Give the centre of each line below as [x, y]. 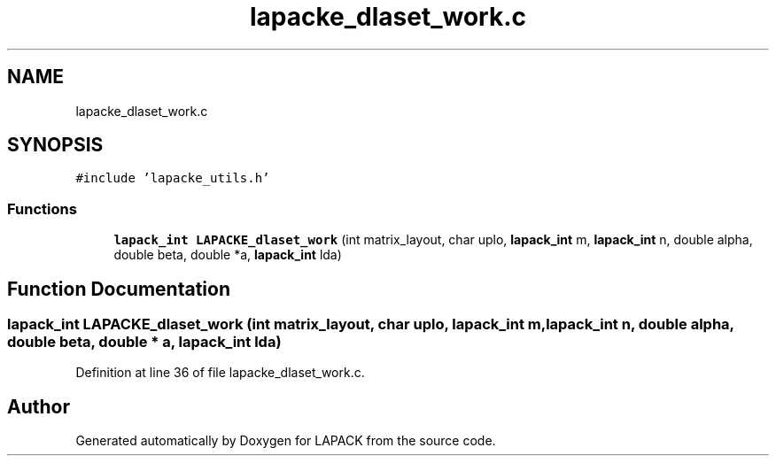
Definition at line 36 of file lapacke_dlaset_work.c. [220, 373]
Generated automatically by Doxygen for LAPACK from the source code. [286, 441]
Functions [42, 208]
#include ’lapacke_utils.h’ [173, 178]
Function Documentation [119, 289]
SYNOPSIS [55, 145]
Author [39, 406]
